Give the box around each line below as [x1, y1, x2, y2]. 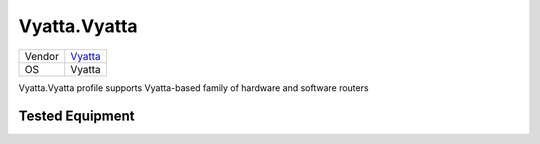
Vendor [24, 49, 60, 63]
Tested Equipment [18, 108, 135, 125]
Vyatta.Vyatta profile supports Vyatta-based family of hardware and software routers [18, 81, 369, 94]
